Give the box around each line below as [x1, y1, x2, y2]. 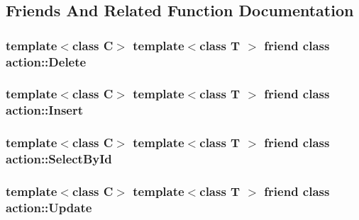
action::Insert [6, 101, 84, 119]
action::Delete [6, 52, 87, 70]
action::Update [6, 198, 92, 216]
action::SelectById [6, 150, 112, 168]
